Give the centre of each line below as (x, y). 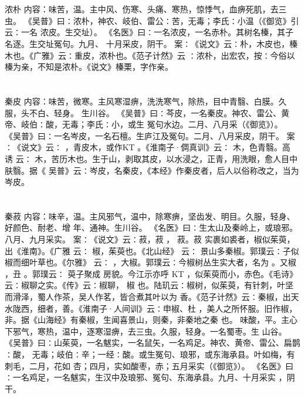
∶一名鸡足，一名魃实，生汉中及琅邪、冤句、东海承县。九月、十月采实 (140, 377)
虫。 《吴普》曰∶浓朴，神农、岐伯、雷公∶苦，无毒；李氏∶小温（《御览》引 (152, 20)
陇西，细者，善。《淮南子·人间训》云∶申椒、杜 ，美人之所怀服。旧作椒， (155, 308)
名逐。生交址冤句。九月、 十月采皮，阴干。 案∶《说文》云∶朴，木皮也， (147, 43)
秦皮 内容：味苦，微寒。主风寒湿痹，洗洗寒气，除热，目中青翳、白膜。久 (146, 101)
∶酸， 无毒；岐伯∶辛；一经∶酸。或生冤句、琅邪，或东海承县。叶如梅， (146, 354)
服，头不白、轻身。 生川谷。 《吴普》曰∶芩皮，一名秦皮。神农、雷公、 (143, 112)
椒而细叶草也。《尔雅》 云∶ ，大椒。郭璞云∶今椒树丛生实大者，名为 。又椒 (150, 262)
